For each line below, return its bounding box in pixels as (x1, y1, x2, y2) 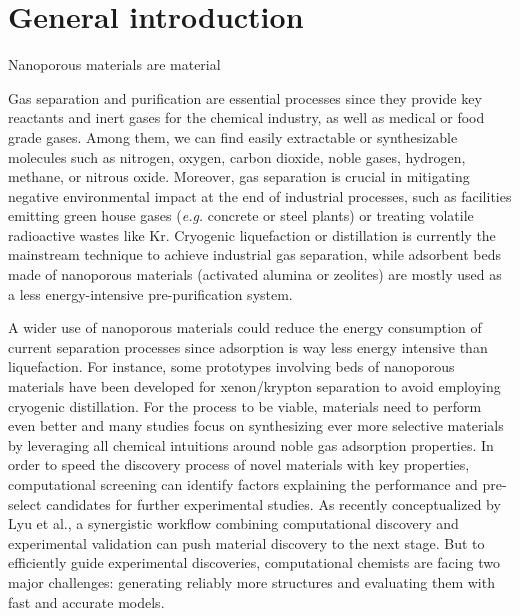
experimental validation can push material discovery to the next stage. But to (8, 532, 485, 553)
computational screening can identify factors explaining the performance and (8, 474, 478, 494)
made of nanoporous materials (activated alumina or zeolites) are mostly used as (8, 264, 502, 285)
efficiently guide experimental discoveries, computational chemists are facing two (8, 552, 500, 573)
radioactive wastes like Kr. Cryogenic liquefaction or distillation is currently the (8, 224, 496, 245)
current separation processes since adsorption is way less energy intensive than (8, 336, 488, 357)
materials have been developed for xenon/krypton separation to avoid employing (8, 376, 501, 397)
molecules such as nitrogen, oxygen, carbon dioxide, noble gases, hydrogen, (8, 146, 466, 167)
